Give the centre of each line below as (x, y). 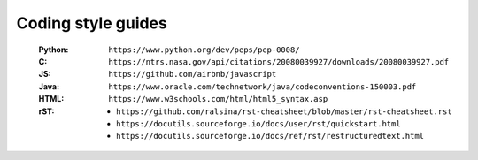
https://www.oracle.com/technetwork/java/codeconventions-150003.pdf (262, 87)
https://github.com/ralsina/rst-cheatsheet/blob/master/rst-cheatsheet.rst (284, 111)
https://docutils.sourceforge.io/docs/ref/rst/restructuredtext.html (270, 136)
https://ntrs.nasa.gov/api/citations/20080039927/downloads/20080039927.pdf (279, 61)
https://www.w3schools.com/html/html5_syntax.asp (218, 99)
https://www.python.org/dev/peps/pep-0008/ (204, 50)
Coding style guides (92, 23)
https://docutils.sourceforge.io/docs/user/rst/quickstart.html (259, 123)
